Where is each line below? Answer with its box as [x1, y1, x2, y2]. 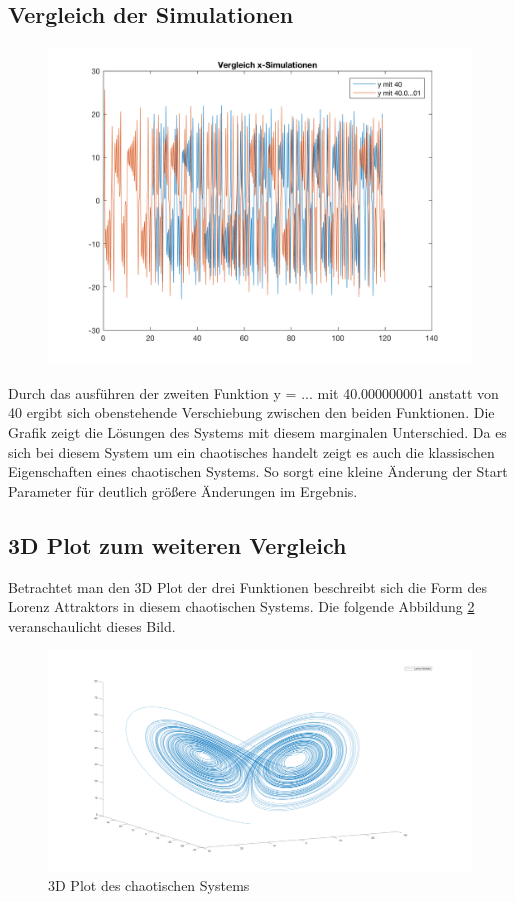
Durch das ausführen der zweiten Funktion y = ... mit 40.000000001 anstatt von [8, 382, 499, 403]
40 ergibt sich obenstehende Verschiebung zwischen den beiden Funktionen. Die [8, 402, 495, 423]
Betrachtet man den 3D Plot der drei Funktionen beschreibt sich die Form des [8, 576, 487, 597]
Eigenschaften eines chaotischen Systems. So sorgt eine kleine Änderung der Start [8, 461, 508, 482]
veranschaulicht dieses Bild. [8, 615, 176, 636]
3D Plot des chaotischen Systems [48, 875, 250, 896]
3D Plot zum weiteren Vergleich [8, 529, 347, 560]
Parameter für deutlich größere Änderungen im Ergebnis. [8, 480, 358, 501]
